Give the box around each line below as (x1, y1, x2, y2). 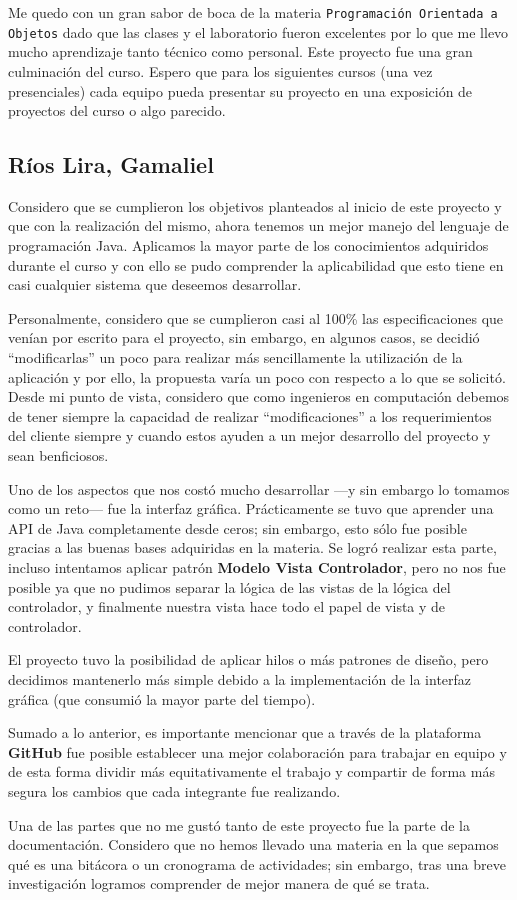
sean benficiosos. (8, 445, 109, 466)
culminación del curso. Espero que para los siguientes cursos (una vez (8, 60, 433, 81)
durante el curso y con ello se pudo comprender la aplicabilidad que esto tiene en (8, 254, 504, 275)
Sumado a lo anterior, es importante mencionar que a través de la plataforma (8, 722, 482, 743)
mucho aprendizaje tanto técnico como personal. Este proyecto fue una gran (8, 41, 473, 62)
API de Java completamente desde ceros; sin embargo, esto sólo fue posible (8, 517, 467, 538)
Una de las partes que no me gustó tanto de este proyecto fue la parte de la (8, 814, 470, 835)
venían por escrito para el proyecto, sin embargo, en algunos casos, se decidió (8, 327, 480, 348)
